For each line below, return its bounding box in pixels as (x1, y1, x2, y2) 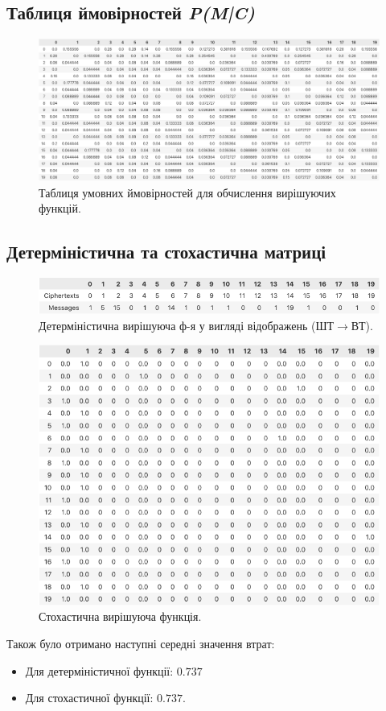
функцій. (39, 200, 81, 217)
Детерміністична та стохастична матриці (6, 239, 326, 264)
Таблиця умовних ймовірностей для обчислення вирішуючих (39, 184, 336, 200)
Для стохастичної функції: (25, 689, 154, 706)
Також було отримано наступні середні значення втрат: (6, 635, 275, 652)
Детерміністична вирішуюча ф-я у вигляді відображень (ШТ (39, 316, 335, 333)
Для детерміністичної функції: (25, 662, 174, 679)
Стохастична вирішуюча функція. (39, 608, 202, 625)
